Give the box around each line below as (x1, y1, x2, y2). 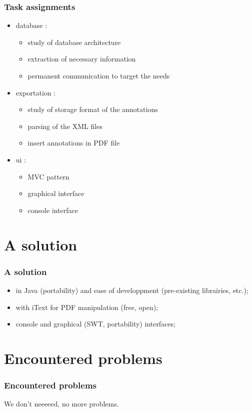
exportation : (15, 87, 56, 97)
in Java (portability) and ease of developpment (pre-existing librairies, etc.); (15, 284, 248, 295)
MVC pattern (27, 171, 69, 181)
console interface (27, 204, 78, 215)
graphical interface (27, 188, 84, 198)
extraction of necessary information (27, 53, 136, 64)
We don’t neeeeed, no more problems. (4, 398, 119, 409)
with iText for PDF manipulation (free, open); (15, 301, 158, 312)
